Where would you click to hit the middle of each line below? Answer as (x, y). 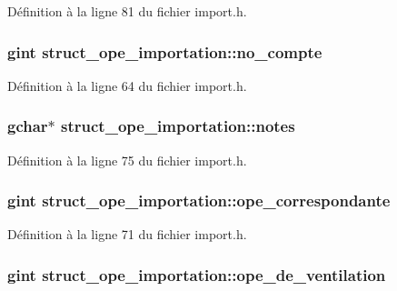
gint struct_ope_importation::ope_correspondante (199, 201)
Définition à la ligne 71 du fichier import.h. (127, 234)
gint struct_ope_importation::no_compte (165, 51)
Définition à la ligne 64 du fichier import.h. (127, 85)
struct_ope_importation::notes (178, 126)
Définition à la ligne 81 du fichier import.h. (127, 11)
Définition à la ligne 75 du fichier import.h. (127, 160)
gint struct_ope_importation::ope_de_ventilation (197, 274)
